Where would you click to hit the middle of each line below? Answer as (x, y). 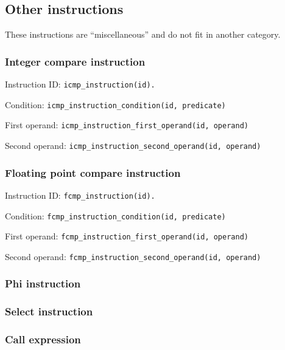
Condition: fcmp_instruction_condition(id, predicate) (115, 215)
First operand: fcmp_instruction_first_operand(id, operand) (127, 236)
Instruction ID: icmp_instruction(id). (80, 84)
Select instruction (49, 311)
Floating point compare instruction (93, 172)
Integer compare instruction (75, 61)
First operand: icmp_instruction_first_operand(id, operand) (127, 125)
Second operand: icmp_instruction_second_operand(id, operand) (133, 145)
